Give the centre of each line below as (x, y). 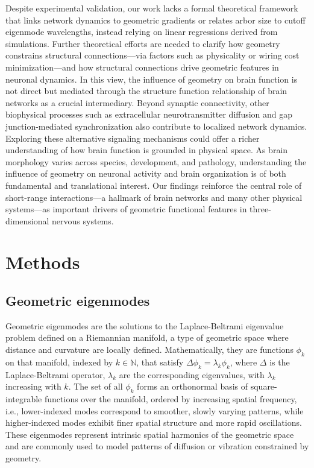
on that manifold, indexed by (59, 362)
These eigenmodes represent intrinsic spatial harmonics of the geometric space (150, 434)
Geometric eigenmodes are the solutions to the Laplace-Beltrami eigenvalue (145, 325)
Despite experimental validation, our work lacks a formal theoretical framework (152, 8)
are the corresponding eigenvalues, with (192, 374)
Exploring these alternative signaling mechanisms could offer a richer (133, 138)
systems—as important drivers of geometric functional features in (126, 209)
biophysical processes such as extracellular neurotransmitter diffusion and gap (149, 114)
